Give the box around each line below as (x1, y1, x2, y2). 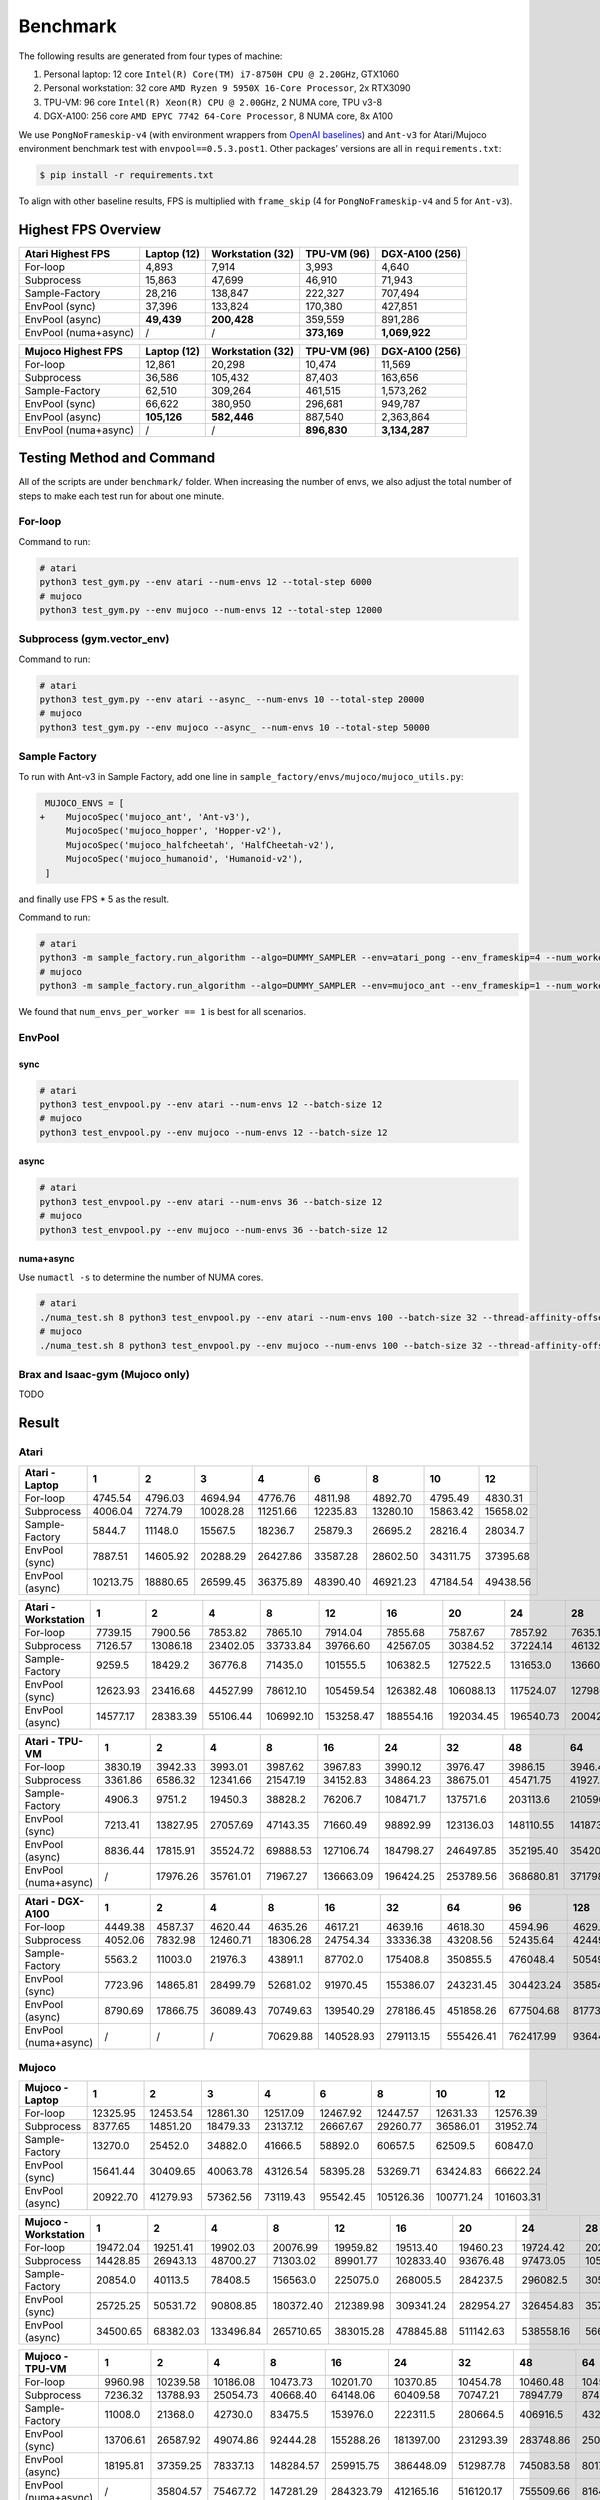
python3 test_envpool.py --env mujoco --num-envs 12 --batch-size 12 (39, 1126, 388, 1138)
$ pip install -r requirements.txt (39, 169, 214, 180)
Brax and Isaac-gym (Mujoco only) (18, 1368, 190, 1382)
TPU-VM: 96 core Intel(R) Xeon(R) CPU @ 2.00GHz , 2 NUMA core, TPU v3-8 (43, 96, 383, 108)
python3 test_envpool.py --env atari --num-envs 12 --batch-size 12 (39, 1098, 383, 1110)
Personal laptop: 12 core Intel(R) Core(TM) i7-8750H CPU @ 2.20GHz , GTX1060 (43, 68, 400, 80)
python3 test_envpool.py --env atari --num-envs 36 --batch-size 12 (39, 1196, 383, 1207)
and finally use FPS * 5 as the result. (18, 893, 170, 905)
